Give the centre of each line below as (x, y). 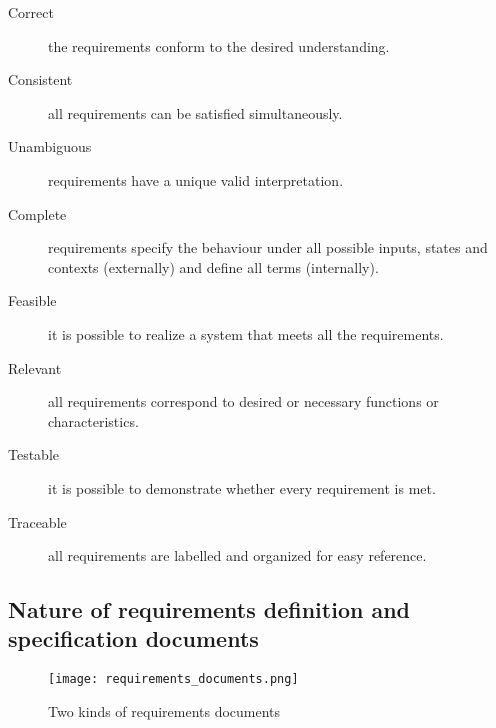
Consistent (40, 79)
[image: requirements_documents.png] (173, 679)
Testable (34, 454)
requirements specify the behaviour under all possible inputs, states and (268, 247)
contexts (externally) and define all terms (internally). (213, 266)
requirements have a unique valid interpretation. (196, 179)
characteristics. (93, 420)
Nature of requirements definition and (209, 609)
